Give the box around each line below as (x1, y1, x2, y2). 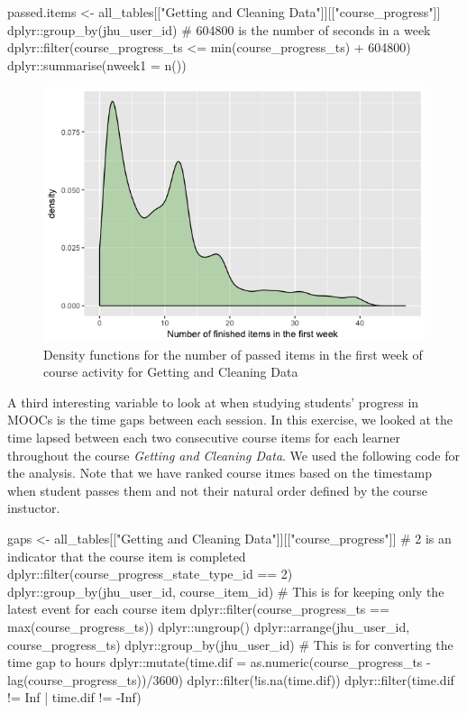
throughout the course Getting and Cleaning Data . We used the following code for (7, 445, 460, 464)
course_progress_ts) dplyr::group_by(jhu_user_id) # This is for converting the (7, 635, 453, 654)
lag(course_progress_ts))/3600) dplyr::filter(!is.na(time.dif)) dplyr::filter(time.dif (7, 670, 454, 689)
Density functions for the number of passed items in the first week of (43, 344, 423, 363)
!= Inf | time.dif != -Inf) (7, 688, 142, 707)
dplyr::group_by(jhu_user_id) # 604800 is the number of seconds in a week (7, 20, 431, 39)
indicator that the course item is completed (7, 546, 246, 565)
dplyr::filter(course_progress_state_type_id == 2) (7, 564, 293, 583)
